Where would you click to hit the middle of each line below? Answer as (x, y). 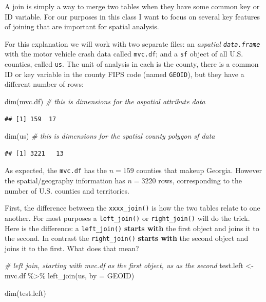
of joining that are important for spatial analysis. (82, 26)
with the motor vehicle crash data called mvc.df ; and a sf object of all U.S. (124, 54)
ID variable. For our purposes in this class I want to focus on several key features (132, 16)
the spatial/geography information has (65, 181)
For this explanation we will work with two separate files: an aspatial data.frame (132, 43)
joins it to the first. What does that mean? (72, 248)
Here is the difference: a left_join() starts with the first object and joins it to (132, 228)
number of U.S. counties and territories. (67, 190)
